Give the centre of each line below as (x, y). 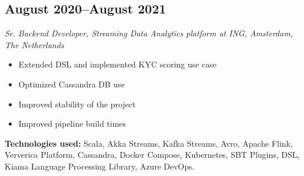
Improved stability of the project (77, 104)
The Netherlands (35, 44)
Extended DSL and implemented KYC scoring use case (117, 64)
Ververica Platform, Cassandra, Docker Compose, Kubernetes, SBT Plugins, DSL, (152, 155)
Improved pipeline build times (72, 123)
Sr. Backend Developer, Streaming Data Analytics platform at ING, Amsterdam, (149, 33)
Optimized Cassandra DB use (71, 84)
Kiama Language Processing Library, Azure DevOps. (100, 166)
